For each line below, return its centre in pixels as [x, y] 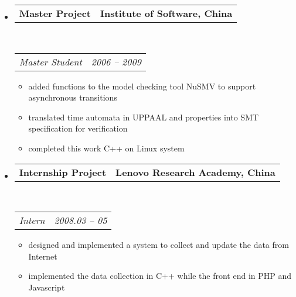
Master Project [55, 13]
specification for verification [78, 128]
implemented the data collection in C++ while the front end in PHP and [160, 276]
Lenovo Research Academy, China [195, 172]
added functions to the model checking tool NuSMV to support [142, 86]
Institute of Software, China [166, 13]
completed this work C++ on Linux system [106, 148]
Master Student [50, 61]
